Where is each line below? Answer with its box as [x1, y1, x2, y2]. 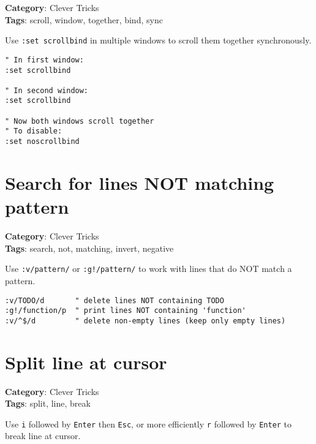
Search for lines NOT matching [5, 170, 274, 195]
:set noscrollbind [5, 137, 80, 146]
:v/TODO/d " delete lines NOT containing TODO [5, 296, 224, 305]
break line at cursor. [5, 429, 81, 442]
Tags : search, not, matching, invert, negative [5, 241, 174, 254]
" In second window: [5, 86, 89, 95]
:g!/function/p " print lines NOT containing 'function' [5, 306, 246, 315]
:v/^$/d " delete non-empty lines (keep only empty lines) [5, 316, 286, 325]
